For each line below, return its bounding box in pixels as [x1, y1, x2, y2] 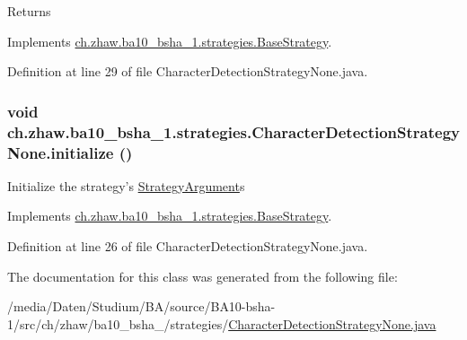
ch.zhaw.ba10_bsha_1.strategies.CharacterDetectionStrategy [7, 120, 460, 143]
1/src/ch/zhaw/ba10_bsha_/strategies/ [7, 314, 229, 333]
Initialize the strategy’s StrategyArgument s [7, 176, 245, 195]
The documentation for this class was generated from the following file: [7, 266, 398, 285]
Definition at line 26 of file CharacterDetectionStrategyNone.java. [7, 237, 368, 256]
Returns [7, 2, 51, 20]
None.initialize [7, 141, 114, 163]
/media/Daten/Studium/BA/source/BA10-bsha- [7, 297, 276, 316]
